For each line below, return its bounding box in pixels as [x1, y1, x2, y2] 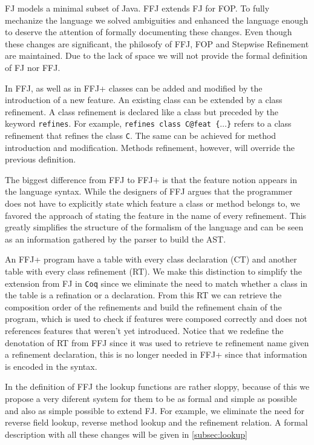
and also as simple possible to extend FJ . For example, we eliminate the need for [5, 404, 304, 417]
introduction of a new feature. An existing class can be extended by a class [5, 93, 283, 106]
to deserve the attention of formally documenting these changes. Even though [5, 25, 292, 38]
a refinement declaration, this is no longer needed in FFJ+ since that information [5, 348, 307, 361]
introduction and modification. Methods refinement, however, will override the [5, 141, 295, 153]
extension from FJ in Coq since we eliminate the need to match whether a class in [5, 276, 308, 289]
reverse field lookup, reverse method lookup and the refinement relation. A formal [5, 416, 308, 429]
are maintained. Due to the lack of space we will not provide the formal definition [5, 49, 308, 62]
